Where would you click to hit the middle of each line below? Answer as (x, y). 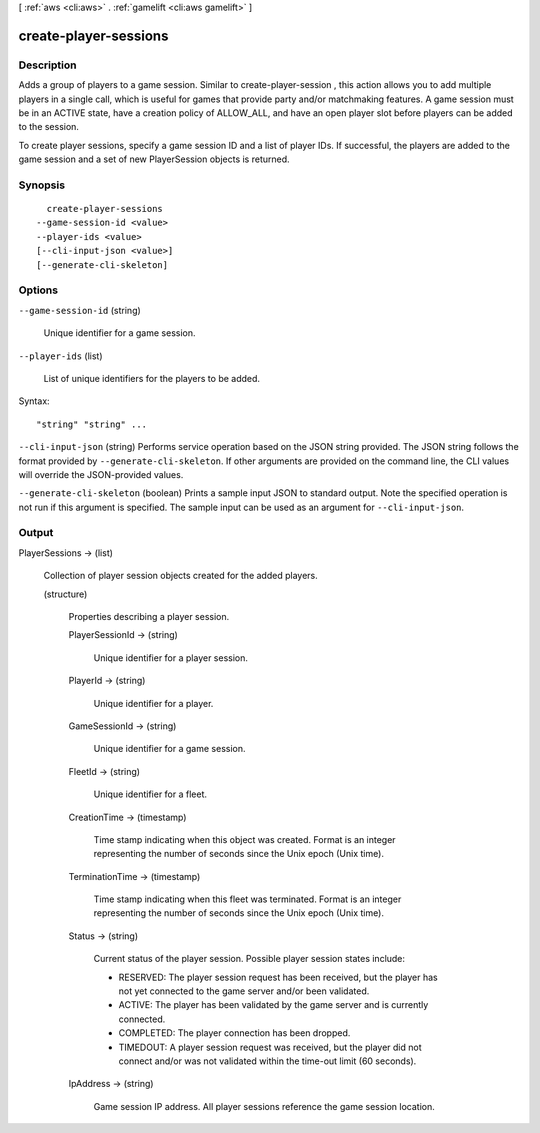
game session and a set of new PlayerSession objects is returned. (154, 159)
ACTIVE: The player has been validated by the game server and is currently (273, 1005)
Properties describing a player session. (149, 616)
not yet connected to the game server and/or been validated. (244, 991)
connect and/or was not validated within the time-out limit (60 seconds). (267, 1061)
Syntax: (34, 401)
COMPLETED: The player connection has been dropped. (234, 1033)
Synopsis (41, 185)
